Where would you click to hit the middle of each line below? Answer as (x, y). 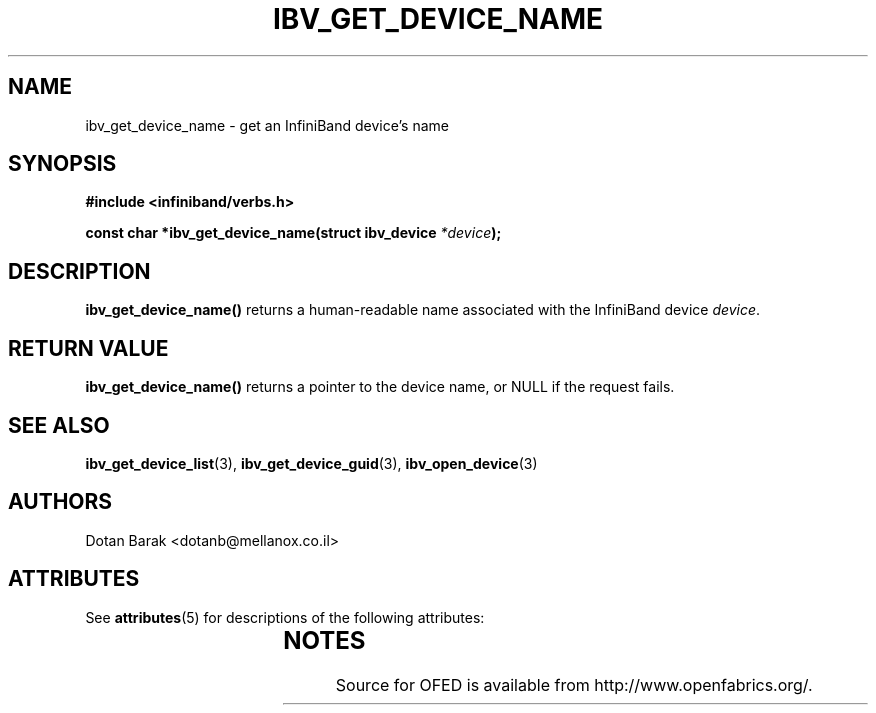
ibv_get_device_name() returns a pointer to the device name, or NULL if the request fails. (380, 387)
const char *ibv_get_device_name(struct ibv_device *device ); (293, 233)
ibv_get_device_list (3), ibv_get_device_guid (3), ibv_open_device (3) (311, 463)
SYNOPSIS (62, 164)
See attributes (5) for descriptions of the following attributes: (285, 617)
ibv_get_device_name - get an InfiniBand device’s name (267, 125)
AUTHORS (60, 502)
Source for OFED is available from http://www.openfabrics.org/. (574, 684)
